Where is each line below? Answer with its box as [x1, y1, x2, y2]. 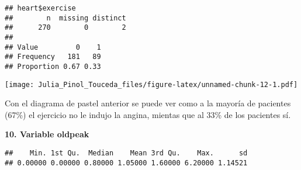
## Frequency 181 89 [5, 53, 101, 61]
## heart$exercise [5, 4, 76, 12]
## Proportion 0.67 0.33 [5, 62, 101, 71]
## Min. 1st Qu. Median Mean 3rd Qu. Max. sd [5, 149, 248, 158]
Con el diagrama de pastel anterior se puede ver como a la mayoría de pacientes [5, 97, 291, 109]
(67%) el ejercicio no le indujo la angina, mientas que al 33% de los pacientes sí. [5, 108, 291, 120]
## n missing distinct [5, 13, 126, 22]
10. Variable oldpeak [5, 128, 89, 140]
